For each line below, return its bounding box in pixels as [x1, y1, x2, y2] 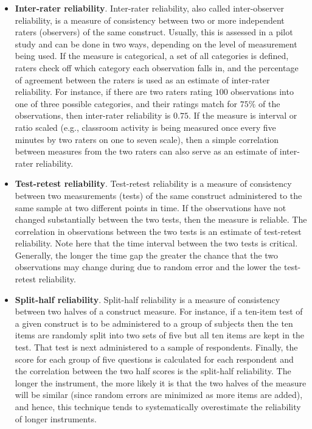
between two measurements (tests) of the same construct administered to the [15, 189, 302, 201]
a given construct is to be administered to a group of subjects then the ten [15, 316, 293, 329]
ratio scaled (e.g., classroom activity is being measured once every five [15, 120, 276, 133]
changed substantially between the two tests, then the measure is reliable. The [15, 213, 307, 226]
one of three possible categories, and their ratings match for [15, 97, 238, 110]
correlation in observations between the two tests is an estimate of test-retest [15, 225, 302, 237]
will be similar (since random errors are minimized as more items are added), [15, 388, 303, 401]
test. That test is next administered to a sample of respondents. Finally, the [15, 341, 298, 354]
